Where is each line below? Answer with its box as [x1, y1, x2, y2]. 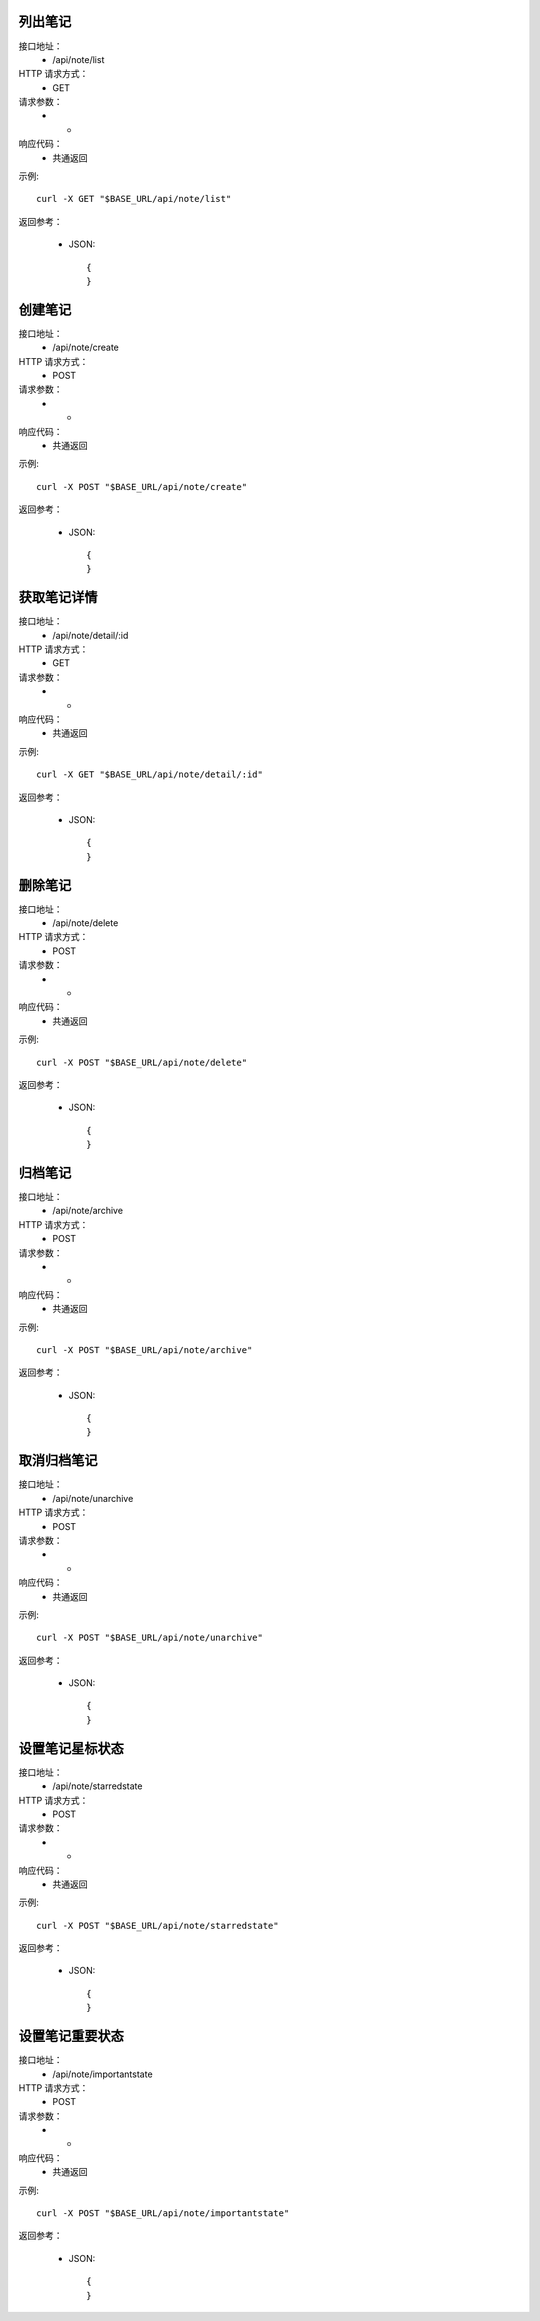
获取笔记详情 [18, 589, 98, 606]
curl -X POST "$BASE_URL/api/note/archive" [36, 1344, 253, 1355]
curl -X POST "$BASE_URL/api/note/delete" [36, 1056, 248, 1068]
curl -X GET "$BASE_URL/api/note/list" [36, 193, 232, 205]
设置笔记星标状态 [18, 1740, 124, 1757]
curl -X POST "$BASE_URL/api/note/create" [36, 481, 248, 492]
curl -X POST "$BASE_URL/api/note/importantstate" [36, 2208, 290, 2219]
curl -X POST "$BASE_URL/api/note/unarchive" [36, 1632, 264, 1644]
